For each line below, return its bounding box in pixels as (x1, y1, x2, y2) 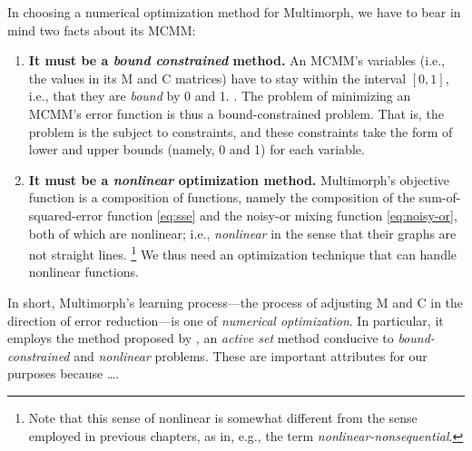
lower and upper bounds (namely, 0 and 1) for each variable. (28, 140, 365, 159)
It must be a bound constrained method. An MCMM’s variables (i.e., (28, 51, 446, 70)
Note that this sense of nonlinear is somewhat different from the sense (28, 407, 418, 426)
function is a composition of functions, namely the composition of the (28, 188, 416, 207)
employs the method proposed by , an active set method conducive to (7, 328, 394, 348)
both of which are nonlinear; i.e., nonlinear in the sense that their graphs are (28, 223, 457, 242)
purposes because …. (7, 364, 120, 383)
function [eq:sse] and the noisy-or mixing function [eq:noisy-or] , (106, 205, 457, 224)
